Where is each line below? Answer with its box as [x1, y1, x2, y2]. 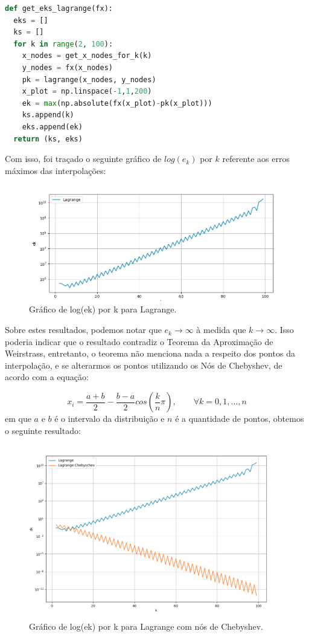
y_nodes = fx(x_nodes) [22, 63, 113, 72]
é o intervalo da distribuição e [54, 412, 165, 425]
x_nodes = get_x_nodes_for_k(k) [22, 51, 152, 60]
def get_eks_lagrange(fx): [5, 4, 113, 13]
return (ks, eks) [13, 134, 83, 143]
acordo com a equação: [5, 370, 89, 383]
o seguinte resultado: [5, 424, 81, 436]
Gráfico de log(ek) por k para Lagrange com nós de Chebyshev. [29, 619, 263, 632]
